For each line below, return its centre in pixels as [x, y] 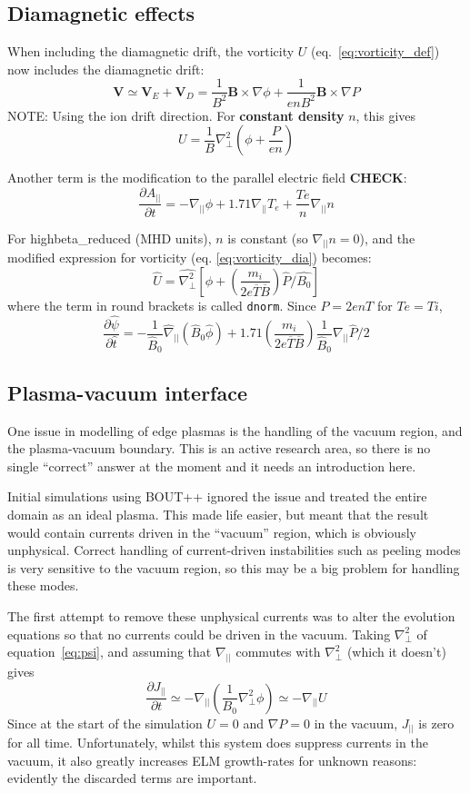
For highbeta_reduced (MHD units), [110, 238]
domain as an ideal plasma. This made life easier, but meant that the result [218, 515]
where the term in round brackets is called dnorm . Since [162, 305]
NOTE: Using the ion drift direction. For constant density [176, 115]
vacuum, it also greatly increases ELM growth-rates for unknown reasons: [212, 760]
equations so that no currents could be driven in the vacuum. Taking [199, 634]
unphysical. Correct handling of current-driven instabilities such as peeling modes [234, 550]
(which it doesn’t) [396, 652]
